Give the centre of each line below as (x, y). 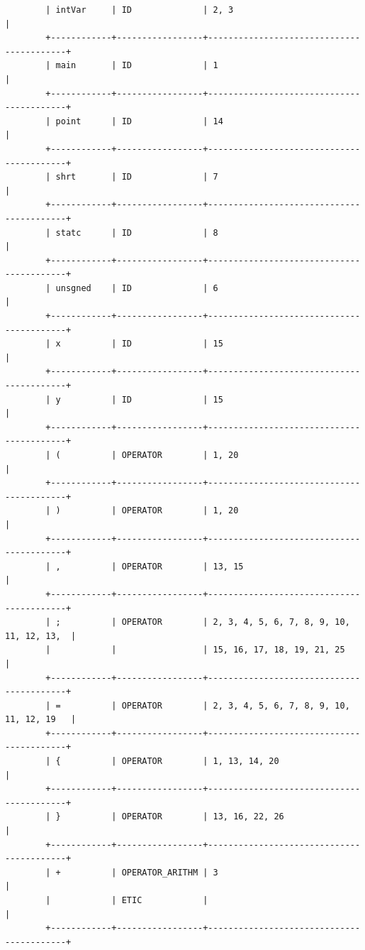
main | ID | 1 (137, 66)
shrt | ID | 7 (137, 177)
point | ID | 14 (139, 121)
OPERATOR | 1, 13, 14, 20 (200, 761)
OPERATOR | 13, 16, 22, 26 (203, 817)
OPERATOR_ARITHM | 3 (170, 872)
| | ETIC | (127, 900)
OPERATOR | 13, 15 (182, 566)
